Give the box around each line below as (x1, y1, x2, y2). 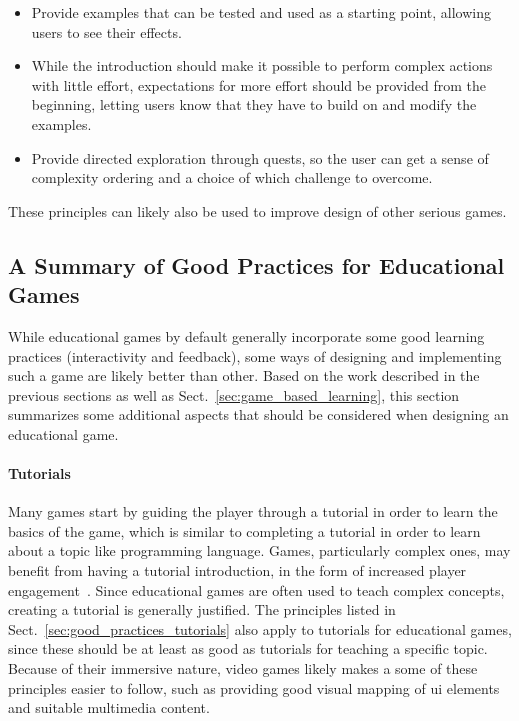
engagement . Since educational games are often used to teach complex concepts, (8, 579, 505, 600)
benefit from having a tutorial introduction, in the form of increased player (8, 560, 467, 581)
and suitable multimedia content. (8, 697, 210, 718)
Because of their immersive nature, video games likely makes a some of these (8, 658, 478, 679)
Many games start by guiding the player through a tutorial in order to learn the (8, 501, 498, 522)
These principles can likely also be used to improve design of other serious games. (8, 200, 507, 221)
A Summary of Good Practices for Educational (8, 249, 505, 280)
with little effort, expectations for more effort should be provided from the (31, 74, 487, 95)
